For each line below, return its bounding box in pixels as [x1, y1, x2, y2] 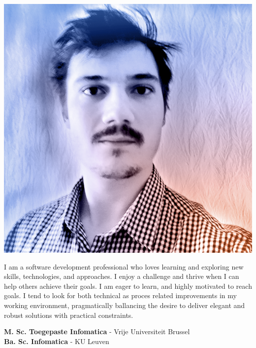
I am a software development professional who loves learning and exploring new [4, 261, 244, 271]
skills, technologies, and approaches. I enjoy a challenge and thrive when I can [4, 271, 239, 281]
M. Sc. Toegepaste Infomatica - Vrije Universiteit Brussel [4, 326, 190, 337]
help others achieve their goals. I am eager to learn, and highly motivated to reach [4, 280, 252, 291]
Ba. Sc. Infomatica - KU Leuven [4, 336, 109, 346]
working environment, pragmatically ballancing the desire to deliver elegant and [4, 300, 245, 310]
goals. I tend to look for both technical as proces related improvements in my [4, 290, 237, 301]
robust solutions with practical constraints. [4, 309, 133, 320]
